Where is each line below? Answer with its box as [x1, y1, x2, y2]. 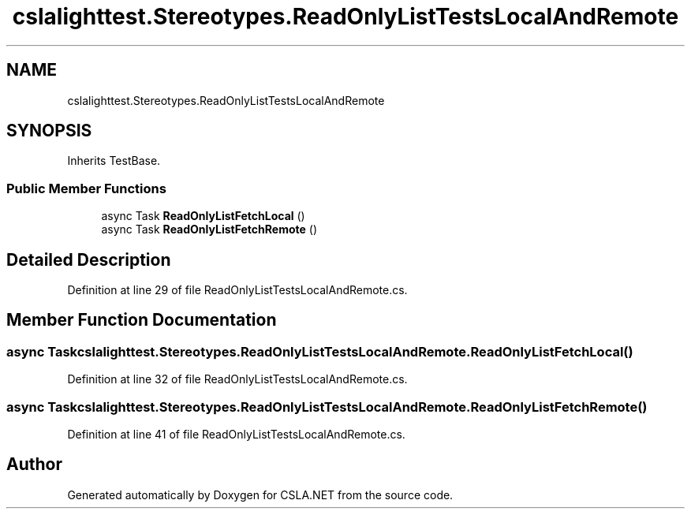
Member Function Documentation [6, 310, 277, 330]
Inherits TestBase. [67, 154, 161, 168]
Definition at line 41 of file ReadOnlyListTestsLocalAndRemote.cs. [67, 427, 405, 441]
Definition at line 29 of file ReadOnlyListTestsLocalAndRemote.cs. [67, 283, 408, 297]
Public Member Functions [6, 180, 166, 196]
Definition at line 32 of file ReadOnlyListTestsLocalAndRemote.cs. [67, 372, 408, 386]
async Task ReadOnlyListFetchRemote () [101, 222, 317, 237]
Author [6, 454, 62, 475]
